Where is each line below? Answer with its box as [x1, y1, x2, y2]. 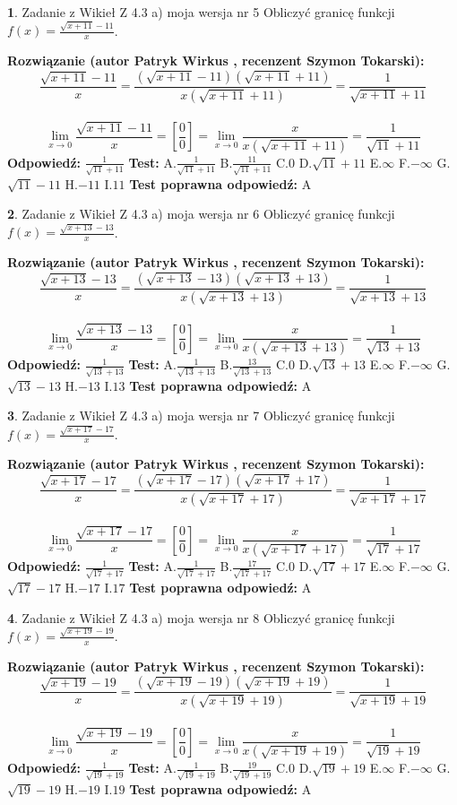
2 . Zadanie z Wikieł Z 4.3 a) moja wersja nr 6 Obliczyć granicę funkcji [7, 204, 395, 223]
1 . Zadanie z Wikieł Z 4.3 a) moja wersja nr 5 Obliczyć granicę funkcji [7, 3, 395, 21]
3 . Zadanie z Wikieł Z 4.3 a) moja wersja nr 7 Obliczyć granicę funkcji [7, 406, 395, 425]
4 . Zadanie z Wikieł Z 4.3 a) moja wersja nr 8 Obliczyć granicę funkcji [7, 608, 395, 627]
